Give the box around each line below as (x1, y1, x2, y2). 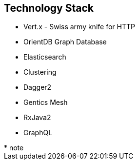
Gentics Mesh (23, 98, 68, 107)
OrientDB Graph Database (23, 38, 107, 46)
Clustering (23, 68, 57, 77)
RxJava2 (23, 113, 51, 122)
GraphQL (23, 128, 53, 137)
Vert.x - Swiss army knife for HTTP (23, 22, 135, 31)
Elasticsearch (23, 53, 66, 61)
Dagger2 (23, 83, 52, 92)
